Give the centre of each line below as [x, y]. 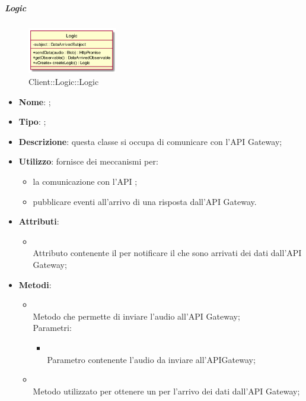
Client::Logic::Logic [64, 82]
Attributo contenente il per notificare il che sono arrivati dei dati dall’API [167, 253]
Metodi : [35, 284]
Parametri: [52, 328]
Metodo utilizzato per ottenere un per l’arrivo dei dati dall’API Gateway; [166, 391]
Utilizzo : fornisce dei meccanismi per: [88, 161]
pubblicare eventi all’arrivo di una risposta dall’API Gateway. [145, 201]
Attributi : [39, 221]
